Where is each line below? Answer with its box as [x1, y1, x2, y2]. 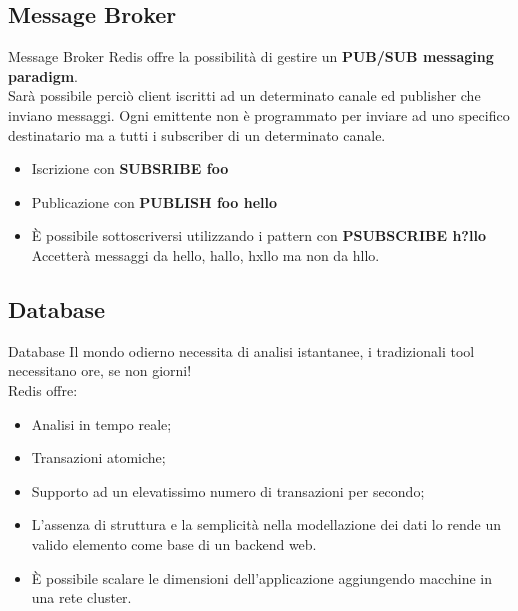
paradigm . [8, 65, 79, 86]
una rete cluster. [31, 587, 132, 608]
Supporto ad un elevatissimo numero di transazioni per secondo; [31, 480, 425, 501]
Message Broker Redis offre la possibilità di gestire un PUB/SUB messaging [8, 46, 494, 67]
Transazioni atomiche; [31, 447, 166, 468]
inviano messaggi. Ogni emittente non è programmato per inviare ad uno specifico [8, 104, 510, 125]
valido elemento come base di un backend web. [31, 533, 317, 554]
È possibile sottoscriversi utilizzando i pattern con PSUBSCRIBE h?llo [31, 225, 486, 246]
